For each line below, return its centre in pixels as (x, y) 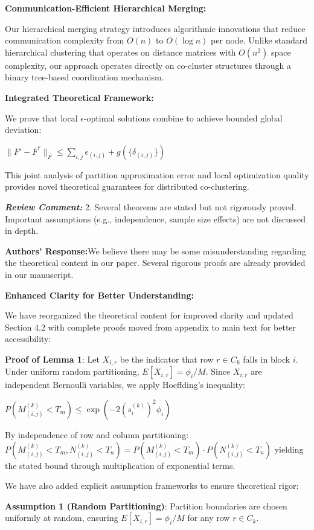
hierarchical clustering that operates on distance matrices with (120, 52)
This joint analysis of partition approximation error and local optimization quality (157, 174)
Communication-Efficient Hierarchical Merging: (106, 8)
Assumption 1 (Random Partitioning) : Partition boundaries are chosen (146, 506)
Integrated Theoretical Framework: (79, 97)
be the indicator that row (167, 359)
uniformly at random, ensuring (62, 518)
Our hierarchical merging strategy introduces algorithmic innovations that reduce (155, 28)
